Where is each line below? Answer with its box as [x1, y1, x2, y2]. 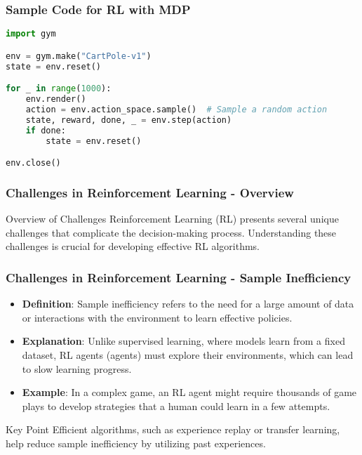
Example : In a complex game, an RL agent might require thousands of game [22, 385, 357, 400]
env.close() [6, 158, 61, 169]
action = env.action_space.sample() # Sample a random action [25, 104, 328, 114]
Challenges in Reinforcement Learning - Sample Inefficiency [6, 268, 351, 286]
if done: [25, 125, 66, 136]
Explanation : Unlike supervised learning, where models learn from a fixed [22, 334, 345, 348]
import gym [6, 29, 56, 39]
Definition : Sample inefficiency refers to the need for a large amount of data [22, 296, 354, 311]
